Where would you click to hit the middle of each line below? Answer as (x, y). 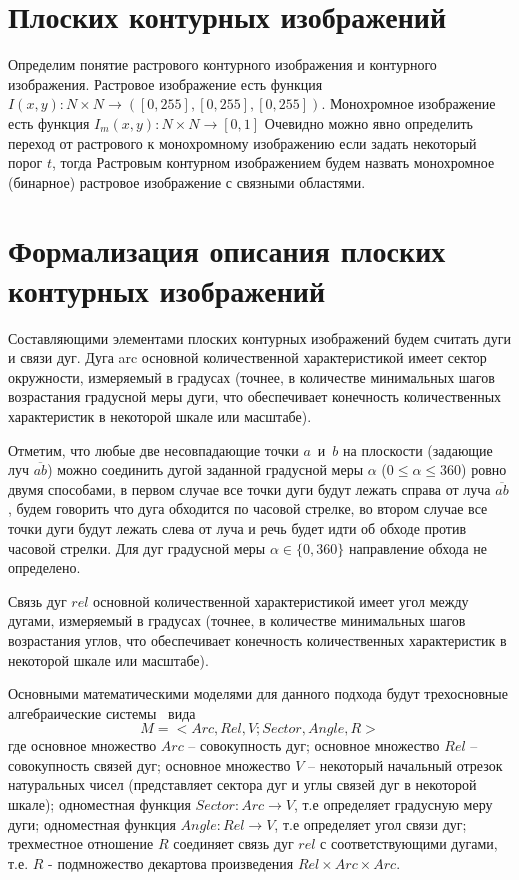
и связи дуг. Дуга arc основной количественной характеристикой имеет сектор (247, 357)
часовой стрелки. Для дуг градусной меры (137, 547)
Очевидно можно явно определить (368, 122)
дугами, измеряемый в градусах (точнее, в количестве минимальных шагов (237, 620)
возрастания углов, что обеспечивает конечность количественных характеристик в (257, 639)
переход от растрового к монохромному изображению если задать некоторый (242, 142)
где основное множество (82, 745)
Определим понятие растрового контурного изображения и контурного (222, 64)
